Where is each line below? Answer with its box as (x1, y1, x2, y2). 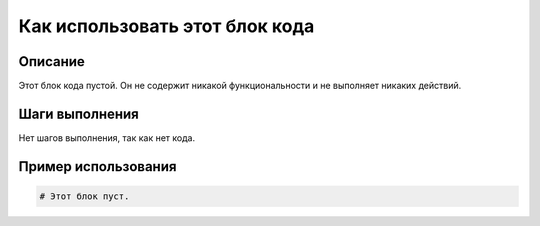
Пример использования (18, 158, 177, 175)
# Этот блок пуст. (39, 190, 130, 202)
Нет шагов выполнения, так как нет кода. (18, 131, 195, 144)
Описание (18, 53, 85, 70)
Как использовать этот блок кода (18, 15, 315, 37)
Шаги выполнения (18, 105, 139, 122)
